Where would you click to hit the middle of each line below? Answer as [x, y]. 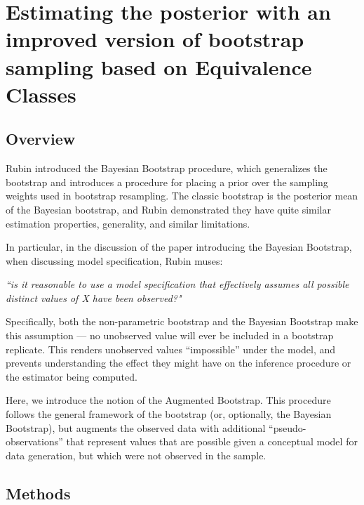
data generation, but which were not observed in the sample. [136, 455]
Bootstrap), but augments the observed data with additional [136, 427]
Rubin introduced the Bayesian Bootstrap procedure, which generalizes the [167, 168]
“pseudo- [288, 427]
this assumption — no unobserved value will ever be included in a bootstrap [170, 335]
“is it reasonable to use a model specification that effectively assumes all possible [177, 284]
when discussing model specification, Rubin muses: [114, 260]
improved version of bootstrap [155, 39]
